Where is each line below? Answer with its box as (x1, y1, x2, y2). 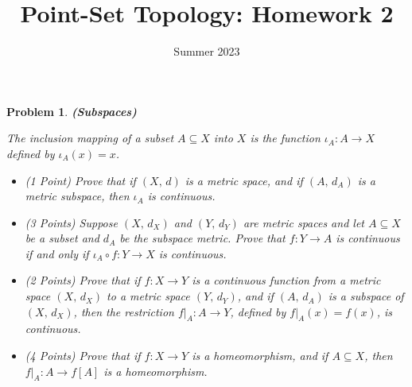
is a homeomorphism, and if (192, 347, 328, 364)
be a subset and (25, 230, 99, 246)
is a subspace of (328, 288, 404, 304)
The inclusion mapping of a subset (6, 130, 174, 146)
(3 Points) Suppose (25, 214, 118, 230)
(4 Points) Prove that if (25, 347, 141, 364)
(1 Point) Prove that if (25, 172, 136, 188)
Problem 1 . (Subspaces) (6, 103, 137, 119)
